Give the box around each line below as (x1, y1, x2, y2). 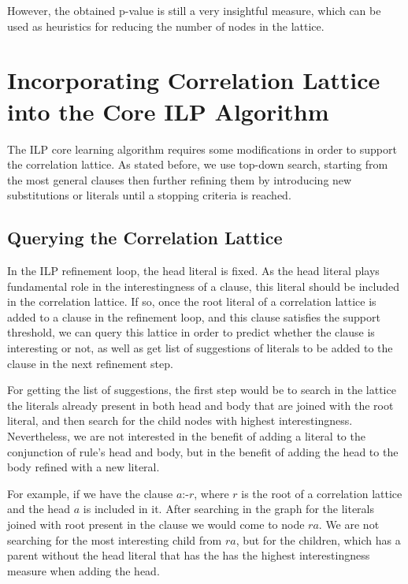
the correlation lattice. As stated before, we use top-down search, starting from (7, 156, 388, 173)
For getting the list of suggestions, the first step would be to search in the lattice (7, 381, 396, 398)
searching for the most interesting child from (7, 531, 222, 548)
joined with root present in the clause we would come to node (7, 515, 305, 532)
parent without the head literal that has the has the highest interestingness (7, 547, 370, 564)
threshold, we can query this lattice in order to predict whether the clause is (7, 324, 375, 340)
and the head (7, 500, 71, 517)
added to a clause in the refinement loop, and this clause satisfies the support (7, 308, 380, 325)
